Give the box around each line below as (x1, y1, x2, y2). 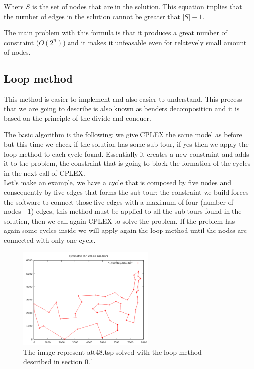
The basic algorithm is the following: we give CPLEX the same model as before (4, 129, 242, 139)
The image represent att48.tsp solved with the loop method (23, 346, 202, 357)
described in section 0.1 (23, 356, 93, 367)
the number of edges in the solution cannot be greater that (4, 11, 180, 21)
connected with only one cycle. (4, 234, 96, 245)
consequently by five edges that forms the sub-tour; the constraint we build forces (4, 186, 249, 197)
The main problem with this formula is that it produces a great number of (4, 27, 227, 38)
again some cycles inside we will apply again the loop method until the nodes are (4, 225, 247, 235)
